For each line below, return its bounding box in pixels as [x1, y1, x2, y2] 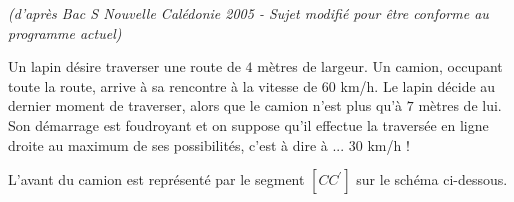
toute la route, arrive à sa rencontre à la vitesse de [8, 75, 318, 96]
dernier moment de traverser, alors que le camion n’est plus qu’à [8, 95, 403, 116]
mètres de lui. [418, 95, 502, 116]
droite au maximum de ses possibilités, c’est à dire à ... [8, 134, 345, 155]
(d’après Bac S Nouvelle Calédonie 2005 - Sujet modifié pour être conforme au [8, 3, 489, 23]
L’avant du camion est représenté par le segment [8, 169, 305, 190]
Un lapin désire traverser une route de [8, 56, 241, 77]
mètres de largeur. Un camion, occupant [257, 56, 503, 77]
